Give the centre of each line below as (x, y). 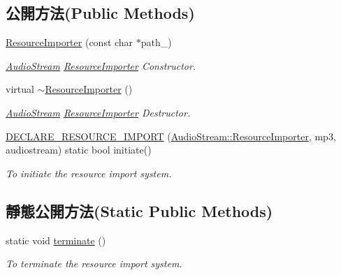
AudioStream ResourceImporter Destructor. (98, 112)
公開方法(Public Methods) (100, 13)
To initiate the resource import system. (89, 173)
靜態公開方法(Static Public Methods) (139, 210)
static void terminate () (56, 240)
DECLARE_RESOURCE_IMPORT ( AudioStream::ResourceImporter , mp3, (171, 136)
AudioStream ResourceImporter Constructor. (101, 65)
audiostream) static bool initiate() (79, 150)
